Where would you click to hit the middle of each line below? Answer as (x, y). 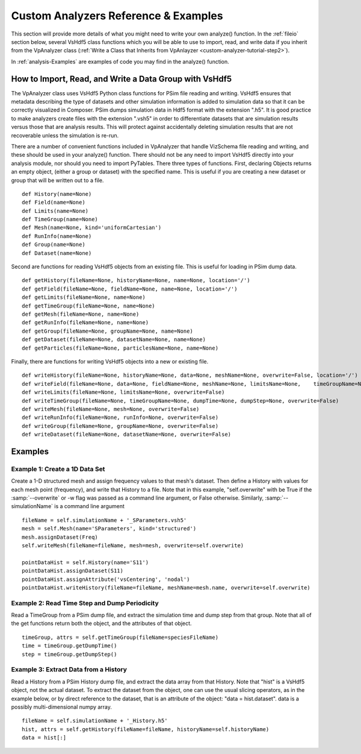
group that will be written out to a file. (57, 180)
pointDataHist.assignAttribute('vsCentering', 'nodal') (106, 579)
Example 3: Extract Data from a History (69, 670)
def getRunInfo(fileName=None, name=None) (85, 323)
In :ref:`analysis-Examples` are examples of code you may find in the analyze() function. (120, 61)
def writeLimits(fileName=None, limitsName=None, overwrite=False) (123, 392)
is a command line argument (89, 506)
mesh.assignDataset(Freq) (60, 537)
